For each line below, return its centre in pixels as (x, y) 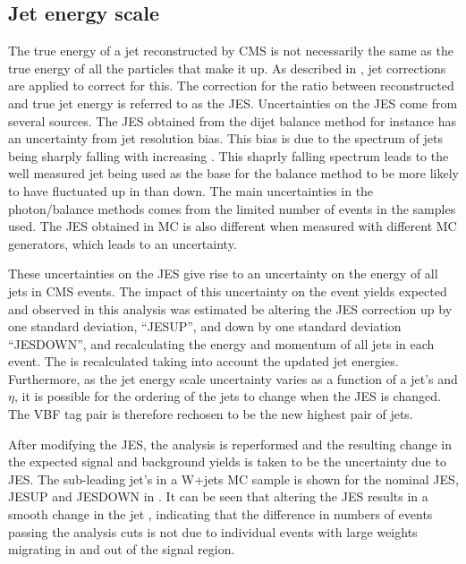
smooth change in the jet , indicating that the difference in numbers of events (220, 514)
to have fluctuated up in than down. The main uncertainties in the (191, 190)
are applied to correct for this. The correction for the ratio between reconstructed (231, 85)
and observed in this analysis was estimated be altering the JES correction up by (230, 308)
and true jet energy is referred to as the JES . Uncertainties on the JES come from (233, 103)
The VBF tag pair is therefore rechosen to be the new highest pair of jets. (211, 414)
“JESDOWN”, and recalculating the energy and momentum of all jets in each (221, 343)
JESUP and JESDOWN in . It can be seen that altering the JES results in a (218, 496)
